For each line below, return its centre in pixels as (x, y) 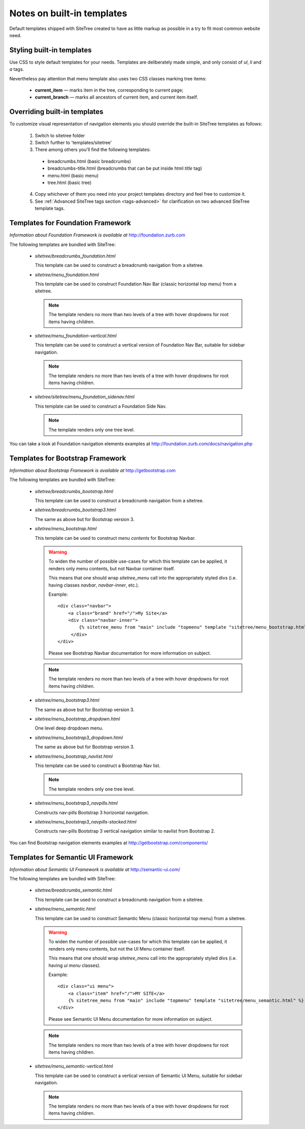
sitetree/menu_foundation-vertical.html (76, 336)
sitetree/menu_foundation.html (67, 274)
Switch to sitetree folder (60, 135)
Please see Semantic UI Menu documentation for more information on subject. (131, 1019)
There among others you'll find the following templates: (93, 149)
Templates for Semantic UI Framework (71, 857)
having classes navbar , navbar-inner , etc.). (94, 585)
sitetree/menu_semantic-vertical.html (74, 1066)
